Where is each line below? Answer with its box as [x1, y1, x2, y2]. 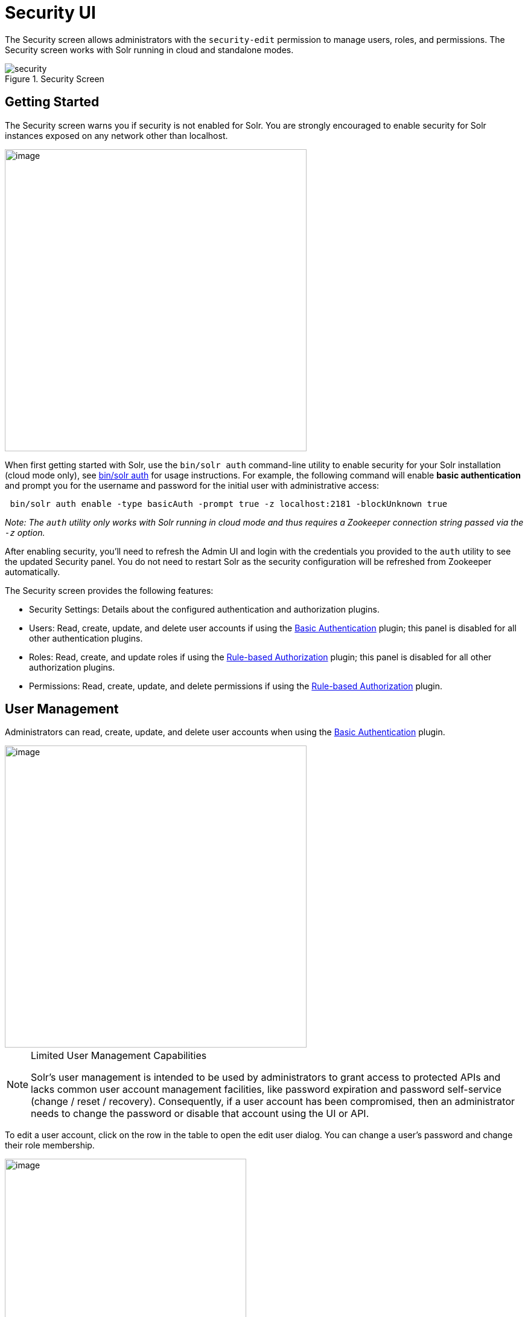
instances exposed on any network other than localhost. [5, 130, 228, 141]
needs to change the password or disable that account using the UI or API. [31, 1107, 369, 1120]
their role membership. [5, 1140, 95, 1151]
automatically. [5, 566, 60, 577]
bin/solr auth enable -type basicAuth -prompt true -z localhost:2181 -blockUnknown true [10, 498, 448, 509]
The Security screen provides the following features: [5, 585, 214, 596]
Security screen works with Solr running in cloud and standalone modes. [5, 44, 294, 55]
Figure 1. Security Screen [5, 73, 104, 84]
